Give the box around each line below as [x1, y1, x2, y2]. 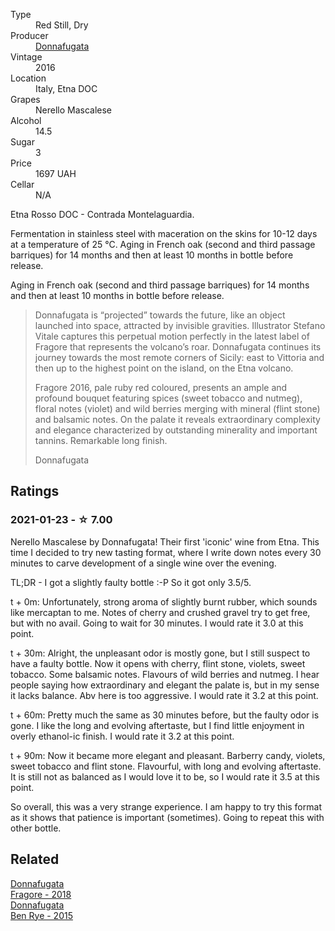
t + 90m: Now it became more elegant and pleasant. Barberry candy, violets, [10, 749, 326, 761]
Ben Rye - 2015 [10, 909, 73, 921]
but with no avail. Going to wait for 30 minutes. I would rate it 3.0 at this [10, 617, 304, 629]
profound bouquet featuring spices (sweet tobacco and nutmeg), [34, 392, 303, 404]
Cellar [10, 179, 35, 190]
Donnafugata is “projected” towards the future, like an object [34, 309, 286, 321]
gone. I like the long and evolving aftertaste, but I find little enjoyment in [10, 719, 305, 731]
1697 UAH [35, 168, 77, 179]
